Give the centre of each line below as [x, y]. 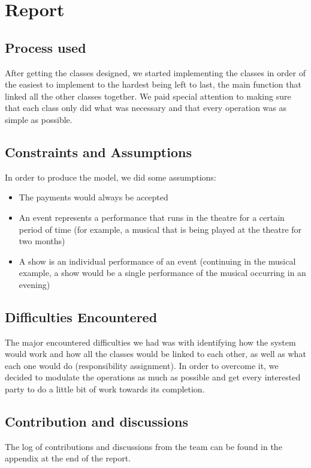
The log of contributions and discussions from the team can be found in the [144, 446]
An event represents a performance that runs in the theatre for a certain [152, 217]
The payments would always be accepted [93, 197]
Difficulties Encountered [81, 316]
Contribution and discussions [96, 421]
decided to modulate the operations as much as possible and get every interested [153, 377]
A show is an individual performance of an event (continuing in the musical [157, 261]
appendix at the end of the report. [68, 458]
